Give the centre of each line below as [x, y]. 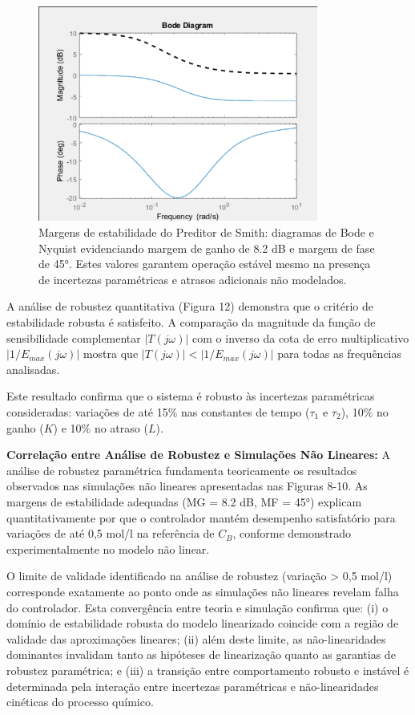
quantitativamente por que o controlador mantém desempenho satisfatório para [201, 517]
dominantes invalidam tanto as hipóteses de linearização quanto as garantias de [201, 654]
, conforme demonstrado [292, 533]
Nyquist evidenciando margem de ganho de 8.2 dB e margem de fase [207, 248]
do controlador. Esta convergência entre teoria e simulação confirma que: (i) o [197, 607]
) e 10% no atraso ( [101, 427]
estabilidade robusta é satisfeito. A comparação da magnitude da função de [191, 322]
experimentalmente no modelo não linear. [108, 548]
